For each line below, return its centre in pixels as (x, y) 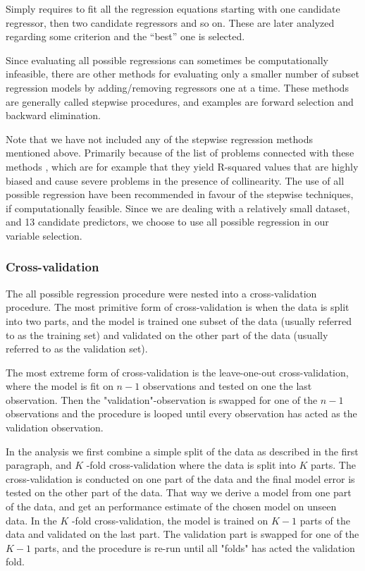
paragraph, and (39, 465)
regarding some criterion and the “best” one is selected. (125, 36)
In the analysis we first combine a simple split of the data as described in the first (182, 451)
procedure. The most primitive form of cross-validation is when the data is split (178, 307)
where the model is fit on (60, 386)
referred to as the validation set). (77, 349)
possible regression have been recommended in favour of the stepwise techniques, (180, 194)
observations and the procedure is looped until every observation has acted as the (181, 413)
